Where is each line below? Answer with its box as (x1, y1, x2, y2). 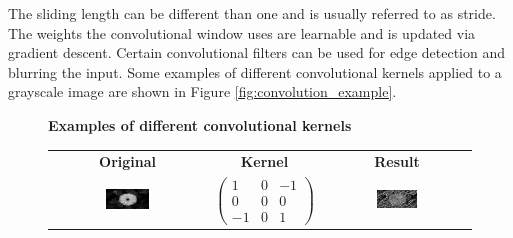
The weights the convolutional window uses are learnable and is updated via (8, 22, 476, 43)
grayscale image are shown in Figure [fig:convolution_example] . (8, 81, 397, 102)
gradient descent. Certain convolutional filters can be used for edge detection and (8, 42, 505, 63)
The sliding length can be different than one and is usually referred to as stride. (8, 3, 496, 23)
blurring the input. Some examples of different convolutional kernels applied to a (8, 61, 502, 82)
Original (99, 151, 156, 172)
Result (374, 151, 420, 172)
